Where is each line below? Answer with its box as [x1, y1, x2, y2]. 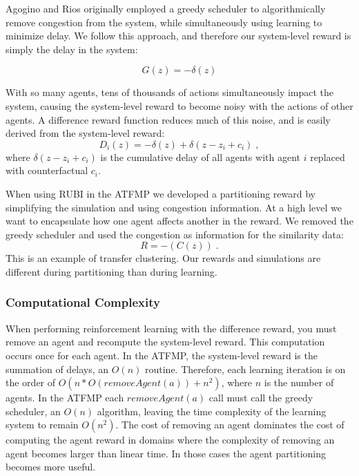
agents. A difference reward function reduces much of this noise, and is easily [6, 112, 331, 126]
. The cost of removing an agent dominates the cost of [115, 417, 345, 432]
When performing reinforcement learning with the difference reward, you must [6, 321, 337, 335]
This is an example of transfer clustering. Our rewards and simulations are [6, 251, 321, 265]
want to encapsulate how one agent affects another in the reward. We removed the [6, 213, 353, 228]
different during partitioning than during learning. [6, 264, 217, 278]
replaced [310, 149, 345, 164]
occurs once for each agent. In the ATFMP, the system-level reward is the [6, 348, 318, 362]
